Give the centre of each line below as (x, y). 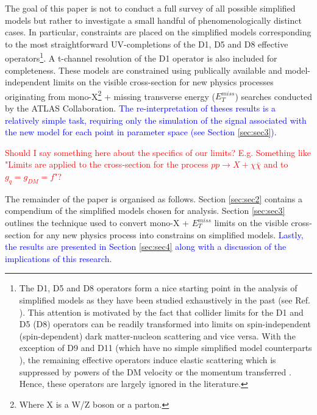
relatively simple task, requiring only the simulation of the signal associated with (156, 120)
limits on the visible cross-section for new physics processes (163, 82)
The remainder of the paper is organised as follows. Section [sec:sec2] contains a (154, 198)
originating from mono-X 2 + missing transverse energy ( (110, 95)
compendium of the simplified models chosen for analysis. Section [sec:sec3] (145, 211)
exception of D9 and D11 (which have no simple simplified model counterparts (166, 348)
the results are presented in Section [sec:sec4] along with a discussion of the (146, 247)
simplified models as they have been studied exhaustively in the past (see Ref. (165, 300)
